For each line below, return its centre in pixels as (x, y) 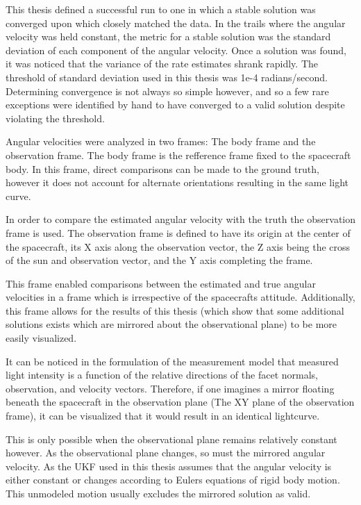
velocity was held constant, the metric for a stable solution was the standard (168, 36)
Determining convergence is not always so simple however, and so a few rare (167, 91)
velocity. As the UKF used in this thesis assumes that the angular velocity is (169, 466)
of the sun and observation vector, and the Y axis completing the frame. (159, 260)
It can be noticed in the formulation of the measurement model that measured (172, 361)
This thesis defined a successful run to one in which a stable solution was (161, 9)
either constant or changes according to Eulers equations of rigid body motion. (173, 480)
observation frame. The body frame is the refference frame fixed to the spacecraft (178, 155)
